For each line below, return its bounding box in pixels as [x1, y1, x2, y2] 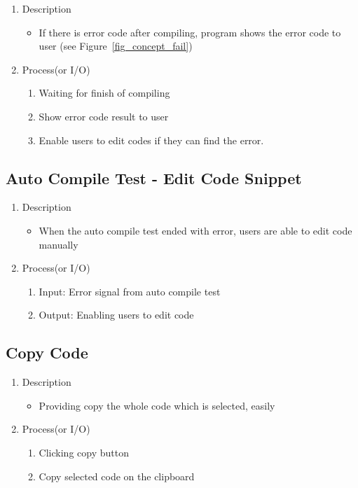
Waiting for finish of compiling [39, 85, 170, 100]
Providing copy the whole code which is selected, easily [39, 398, 275, 412]
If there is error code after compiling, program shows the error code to [39, 25, 341, 39]
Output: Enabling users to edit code [39, 307, 194, 322]
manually [39, 237, 78, 251]
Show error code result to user [39, 109, 169, 123]
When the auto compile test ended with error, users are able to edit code [39, 223, 352, 237]
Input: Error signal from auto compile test [39, 284, 221, 298]
